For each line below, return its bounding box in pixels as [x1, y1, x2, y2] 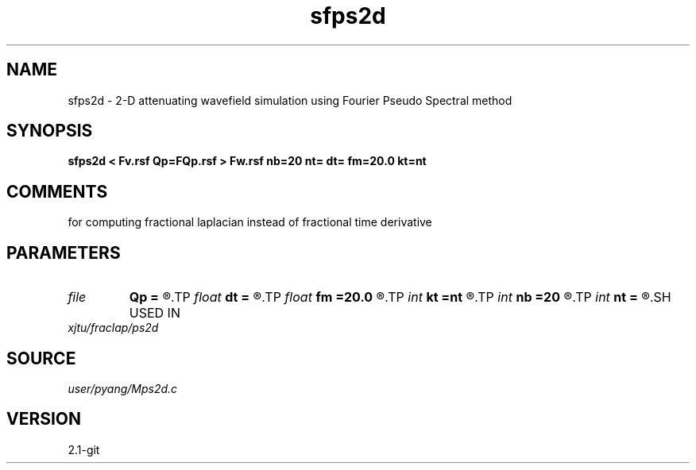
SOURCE [6, 348, 76, 368]
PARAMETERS [6, 242, 121, 263]
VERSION [6, 409, 82, 430]
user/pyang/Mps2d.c [68, 381, 178, 395]
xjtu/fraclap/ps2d [68, 321, 159, 335]
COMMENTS [6, 181, 108, 202]
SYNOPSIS [6, 121, 93, 141]
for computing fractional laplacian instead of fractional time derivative [68, 215, 432, 229]
